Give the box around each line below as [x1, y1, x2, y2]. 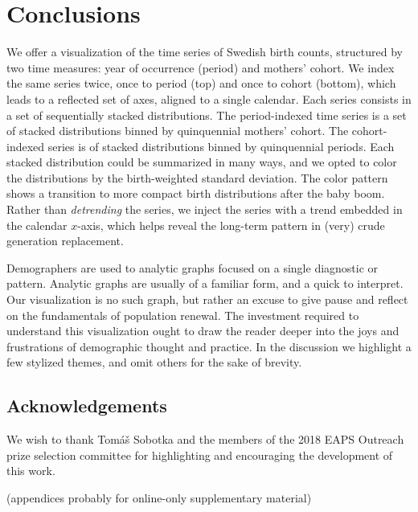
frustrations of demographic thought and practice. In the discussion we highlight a [6, 338, 412, 354]
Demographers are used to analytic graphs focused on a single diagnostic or [6, 259, 379, 276]
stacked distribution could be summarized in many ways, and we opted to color [6, 154, 397, 170]
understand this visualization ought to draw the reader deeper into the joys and [6, 322, 400, 339]
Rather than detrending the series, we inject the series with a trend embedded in [6, 201, 403, 218]
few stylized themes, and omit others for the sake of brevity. [6, 354, 302, 371]
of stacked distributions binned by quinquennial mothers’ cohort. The [6, 122, 349, 139]
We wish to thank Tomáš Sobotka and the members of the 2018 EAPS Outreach [6, 431, 404, 448]
